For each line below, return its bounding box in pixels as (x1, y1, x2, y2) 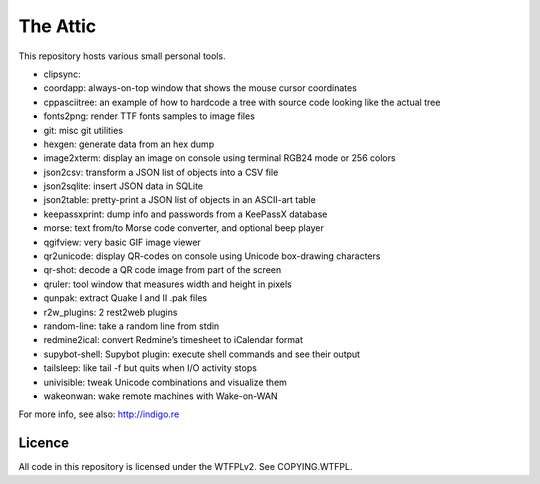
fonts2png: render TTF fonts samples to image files (43, 110, 255, 122)
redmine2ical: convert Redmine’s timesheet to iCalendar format (43, 334, 304, 346)
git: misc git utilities (43, 124, 124, 136)
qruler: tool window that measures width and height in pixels (43, 278, 292, 290)
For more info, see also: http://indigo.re (18, 408, 180, 420)
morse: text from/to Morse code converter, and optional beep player (43, 222, 324, 234)
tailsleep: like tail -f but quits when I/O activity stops (43, 362, 257, 374)
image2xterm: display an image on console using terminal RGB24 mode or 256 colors (43, 152, 396, 164)
